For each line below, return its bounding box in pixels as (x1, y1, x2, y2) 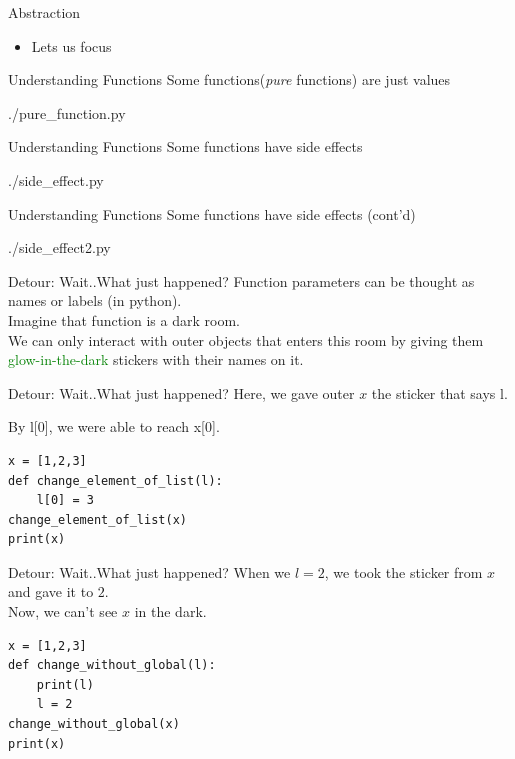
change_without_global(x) (8, 717, 180, 732)
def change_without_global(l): (8, 658, 216, 673)
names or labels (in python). (8, 290, 182, 311)
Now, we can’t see (8, 601, 118, 622)
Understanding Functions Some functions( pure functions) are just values (8, 69, 451, 90)
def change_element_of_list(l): (8, 473, 223, 488)
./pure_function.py (8, 102, 126, 123)
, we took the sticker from (324, 561, 483, 582)
